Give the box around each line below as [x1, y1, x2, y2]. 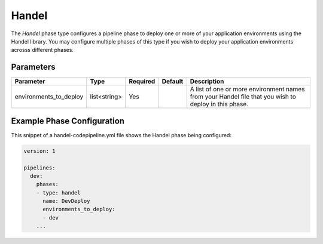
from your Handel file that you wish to [190, 92, 296, 101]
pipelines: [23, 164, 56, 171]
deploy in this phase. [190, 100, 248, 109]
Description [190, 78, 224, 86]
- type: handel [36, 189, 81, 196]
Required [129, 78, 156, 86]
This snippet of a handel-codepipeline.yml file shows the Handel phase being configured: [11, 131, 231, 138]
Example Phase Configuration [11, 116, 125, 126]
